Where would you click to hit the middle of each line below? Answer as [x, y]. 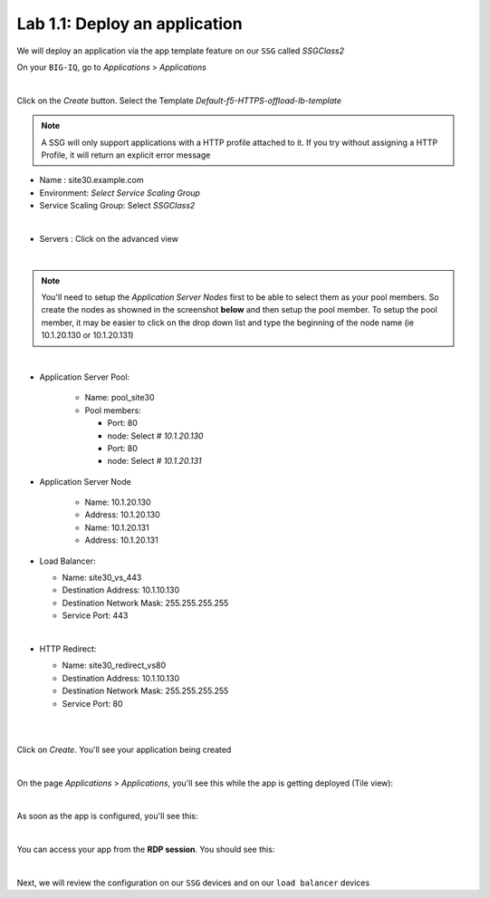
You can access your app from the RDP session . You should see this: [146, 850]
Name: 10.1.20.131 [117, 527]
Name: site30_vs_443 [102, 578]
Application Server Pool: [85, 377]
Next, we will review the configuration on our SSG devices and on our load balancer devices [193, 883]
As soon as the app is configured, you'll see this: [107, 816]
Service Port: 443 [95, 615]
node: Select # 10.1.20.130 [155, 436]
